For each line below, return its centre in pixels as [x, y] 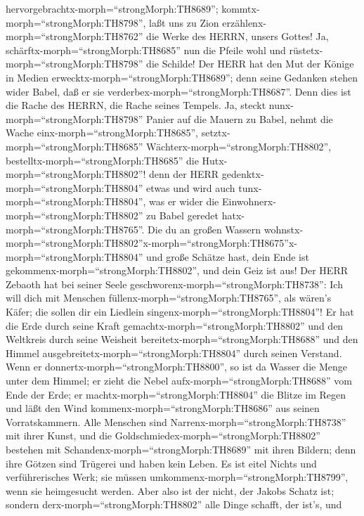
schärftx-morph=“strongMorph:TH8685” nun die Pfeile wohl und [146, 50]
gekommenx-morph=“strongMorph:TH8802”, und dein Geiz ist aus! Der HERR [177, 270]
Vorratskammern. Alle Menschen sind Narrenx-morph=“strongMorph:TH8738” [176, 421]
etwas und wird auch [191, 187]
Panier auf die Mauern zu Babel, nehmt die [240, 118]
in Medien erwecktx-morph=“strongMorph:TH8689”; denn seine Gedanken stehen [182, 77]
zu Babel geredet [183, 215]
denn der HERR [184, 174]
